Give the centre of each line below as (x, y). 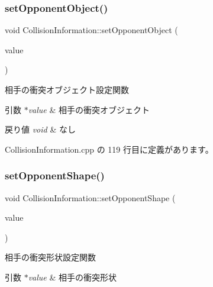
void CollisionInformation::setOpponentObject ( (91, 30)
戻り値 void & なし (40, 129)
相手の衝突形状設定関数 (50, 257)
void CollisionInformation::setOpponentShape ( (90, 197)
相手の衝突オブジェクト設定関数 (67, 89)
